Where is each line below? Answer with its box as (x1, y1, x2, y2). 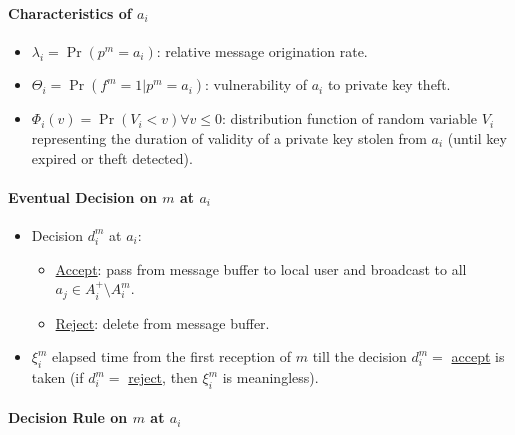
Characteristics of (8, 2, 132, 23)
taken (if (31, 367, 84, 387)
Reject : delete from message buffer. (55, 312, 270, 333)
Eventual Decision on (8, 186, 157, 207)
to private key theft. (327, 74, 451, 95)
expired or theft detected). (31, 147, 193, 168)
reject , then (128, 367, 198, 387)
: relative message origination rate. (156, 40, 368, 61)
